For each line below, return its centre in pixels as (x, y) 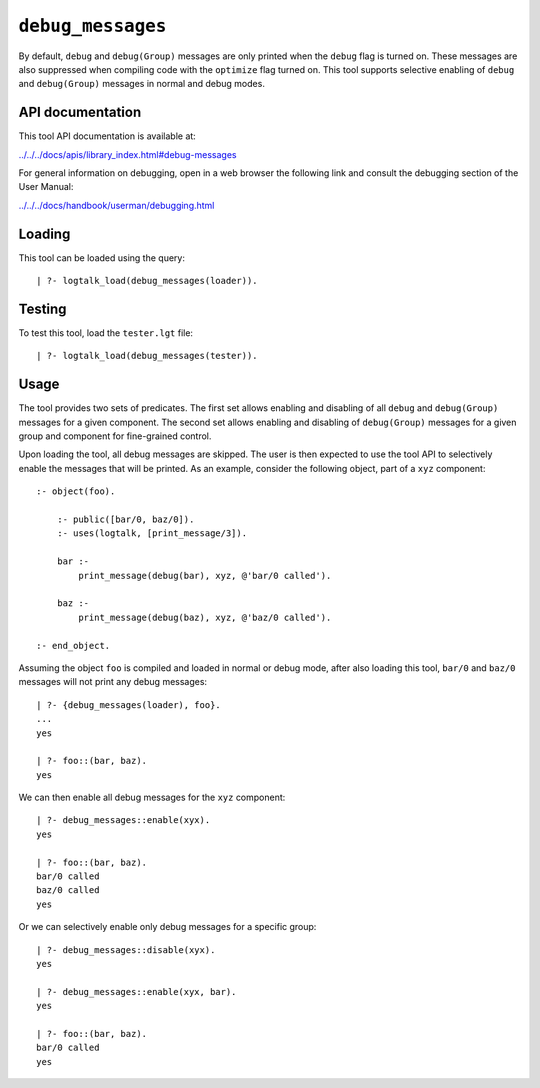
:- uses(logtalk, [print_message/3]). (152, 533)
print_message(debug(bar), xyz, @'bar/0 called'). (205, 575)
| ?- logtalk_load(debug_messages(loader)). (147, 281)
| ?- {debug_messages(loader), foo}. (129, 704)
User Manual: (46, 187)
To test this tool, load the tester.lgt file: (106, 333)
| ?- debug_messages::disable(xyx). (126, 949)
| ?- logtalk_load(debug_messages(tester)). (147, 356)
